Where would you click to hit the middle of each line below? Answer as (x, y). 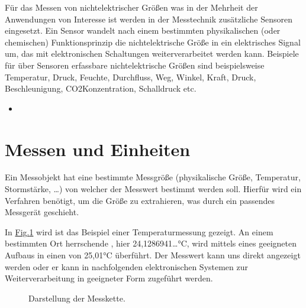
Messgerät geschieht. (42, 212)
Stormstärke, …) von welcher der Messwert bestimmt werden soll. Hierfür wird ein (153, 189)
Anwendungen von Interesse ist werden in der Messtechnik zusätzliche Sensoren (149, 19)
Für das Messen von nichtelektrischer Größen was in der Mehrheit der (131, 7)
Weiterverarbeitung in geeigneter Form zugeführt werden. (109, 278)
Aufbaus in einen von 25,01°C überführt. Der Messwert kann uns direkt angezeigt (153, 255)
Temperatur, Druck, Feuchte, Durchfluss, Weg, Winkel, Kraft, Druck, (131, 77)
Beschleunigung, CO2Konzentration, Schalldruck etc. (101, 88)
